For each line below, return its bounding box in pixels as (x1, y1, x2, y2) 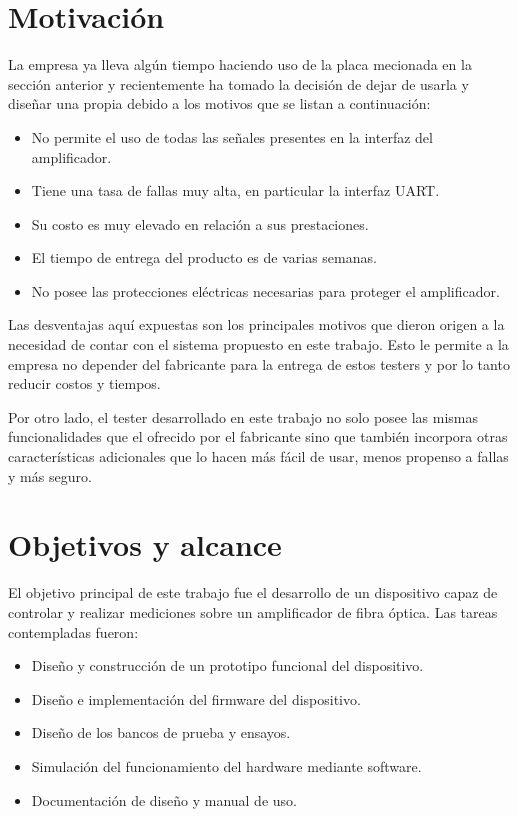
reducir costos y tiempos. (8, 373, 161, 394)
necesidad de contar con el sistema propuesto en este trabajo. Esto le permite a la (8, 334, 509, 355)
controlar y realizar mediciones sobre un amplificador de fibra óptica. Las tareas (8, 601, 498, 622)
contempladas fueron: (8, 621, 139, 642)
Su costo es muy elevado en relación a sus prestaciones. (31, 213, 369, 234)
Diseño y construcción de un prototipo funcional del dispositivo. (31, 655, 424, 676)
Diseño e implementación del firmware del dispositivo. (31, 688, 361, 709)
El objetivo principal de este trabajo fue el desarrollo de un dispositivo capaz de (8, 582, 498, 603)
